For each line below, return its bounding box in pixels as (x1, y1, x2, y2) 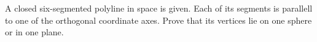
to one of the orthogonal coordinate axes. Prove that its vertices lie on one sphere (5, 13, 312, 26)
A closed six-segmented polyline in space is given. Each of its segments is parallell (5, 2, 313, 14)
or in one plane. (5, 26, 64, 38)
